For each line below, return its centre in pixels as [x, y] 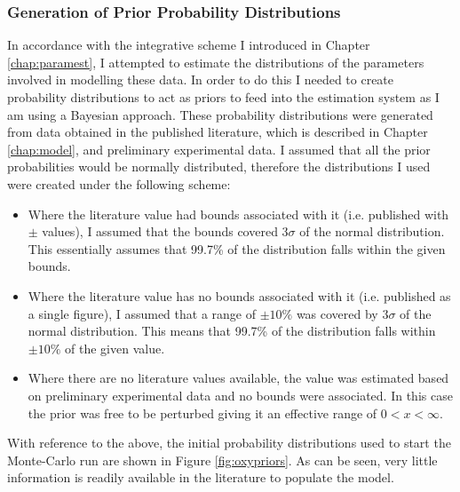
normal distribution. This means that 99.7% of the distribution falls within [232, 331]
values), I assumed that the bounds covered [160, 231]
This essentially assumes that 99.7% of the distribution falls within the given [237, 248]
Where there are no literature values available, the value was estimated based [238, 378]
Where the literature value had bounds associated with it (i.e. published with [238, 214]
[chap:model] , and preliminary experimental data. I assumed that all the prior [219, 149]
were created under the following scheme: [119, 183]
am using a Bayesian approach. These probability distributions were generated [220, 114]
